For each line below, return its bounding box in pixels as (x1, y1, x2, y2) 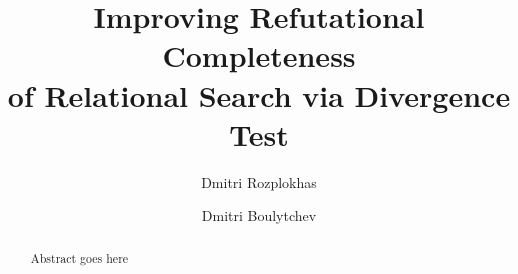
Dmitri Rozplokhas (201, 171, 317, 192)
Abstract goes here (30, 249, 129, 266)
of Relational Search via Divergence (7, 74, 511, 115)
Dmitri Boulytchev (201, 205, 317, 226)
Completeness (162, 35, 356, 76)
